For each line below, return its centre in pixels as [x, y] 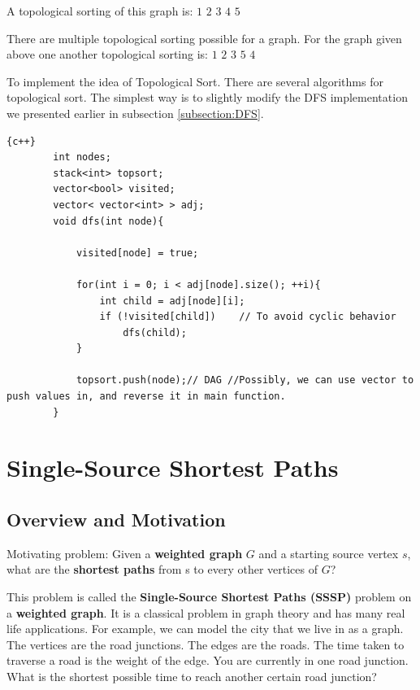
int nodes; [82, 157]
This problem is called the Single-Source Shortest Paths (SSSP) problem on [209, 597]
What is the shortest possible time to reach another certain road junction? [192, 676]
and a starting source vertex [329, 553]
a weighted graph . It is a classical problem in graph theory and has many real [206, 612]
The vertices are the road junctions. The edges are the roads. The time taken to [206, 644]
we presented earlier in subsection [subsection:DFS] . [135, 113]
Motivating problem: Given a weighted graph [125, 553]
